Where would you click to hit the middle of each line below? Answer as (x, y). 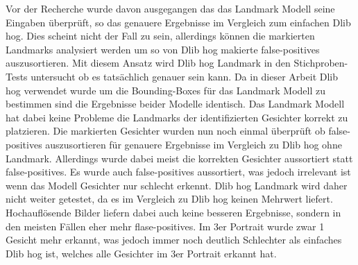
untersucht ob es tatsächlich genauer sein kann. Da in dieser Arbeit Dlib (185, 76)
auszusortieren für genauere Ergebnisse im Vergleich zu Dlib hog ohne (194, 144)
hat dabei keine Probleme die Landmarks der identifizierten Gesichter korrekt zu (177, 117)
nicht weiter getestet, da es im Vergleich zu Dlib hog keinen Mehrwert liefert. (169, 199)
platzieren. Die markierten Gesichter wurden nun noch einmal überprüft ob (165, 131)
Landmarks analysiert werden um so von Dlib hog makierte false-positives (163, 49)
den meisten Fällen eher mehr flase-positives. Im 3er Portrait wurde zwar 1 (165, 226)
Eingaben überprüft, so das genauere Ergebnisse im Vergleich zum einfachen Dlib (178, 22)
